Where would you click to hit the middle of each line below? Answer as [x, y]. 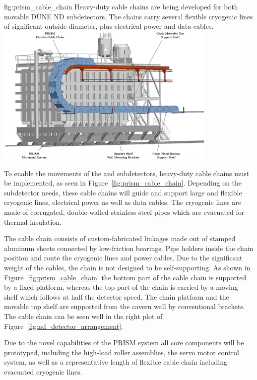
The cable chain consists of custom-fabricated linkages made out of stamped [120, 238]
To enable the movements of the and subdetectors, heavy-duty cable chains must [127, 173]
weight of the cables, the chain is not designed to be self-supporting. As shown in [127, 267]
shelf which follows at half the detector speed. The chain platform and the [117, 296]
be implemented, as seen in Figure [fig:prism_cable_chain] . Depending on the [123, 183]
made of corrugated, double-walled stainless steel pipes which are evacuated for [124, 212]
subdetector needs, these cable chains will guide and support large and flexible [123, 192]
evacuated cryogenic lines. [43, 371]
